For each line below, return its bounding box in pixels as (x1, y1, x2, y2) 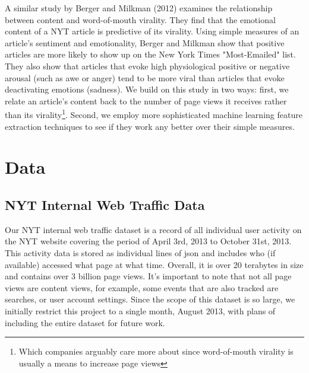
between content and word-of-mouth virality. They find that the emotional (5, 13, 276, 25)
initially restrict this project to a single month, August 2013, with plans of (5, 304, 276, 317)
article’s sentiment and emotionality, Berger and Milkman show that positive (5, 36, 285, 49)
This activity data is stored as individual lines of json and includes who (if (5, 246, 276, 259)
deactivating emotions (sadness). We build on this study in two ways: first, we (5, 83, 289, 95)
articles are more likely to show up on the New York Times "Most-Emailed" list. (5, 48, 296, 60)
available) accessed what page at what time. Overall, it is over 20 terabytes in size (5, 258, 304, 270)
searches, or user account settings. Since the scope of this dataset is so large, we (5, 293, 295, 305)
